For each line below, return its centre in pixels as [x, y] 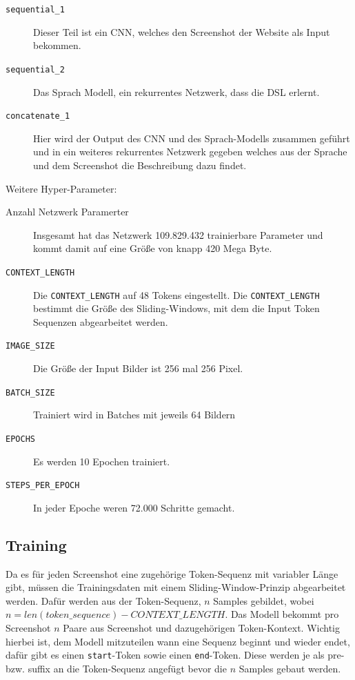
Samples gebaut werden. [290, 668]
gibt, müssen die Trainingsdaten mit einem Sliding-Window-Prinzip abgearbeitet [176, 587]
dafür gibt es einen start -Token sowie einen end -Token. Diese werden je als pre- [175, 655]
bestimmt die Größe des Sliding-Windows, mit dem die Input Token [176, 308]
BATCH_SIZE [30, 392]
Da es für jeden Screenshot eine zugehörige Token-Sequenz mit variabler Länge [172, 573]
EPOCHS [20, 439]
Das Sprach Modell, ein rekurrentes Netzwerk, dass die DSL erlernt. [176, 91]
